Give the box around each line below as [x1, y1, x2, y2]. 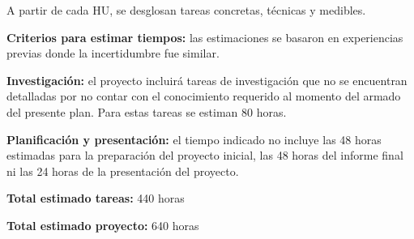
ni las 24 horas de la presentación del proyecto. [6, 162, 239, 179]
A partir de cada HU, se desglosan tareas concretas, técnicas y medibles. [6, 2, 366, 18]
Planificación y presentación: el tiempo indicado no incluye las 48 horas [6, 130, 382, 147]
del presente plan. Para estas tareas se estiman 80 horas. [6, 103, 287, 120]
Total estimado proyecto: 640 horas [6, 216, 199, 233]
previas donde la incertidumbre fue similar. [6, 45, 220, 62]
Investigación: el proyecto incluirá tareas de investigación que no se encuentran [6, 71, 408, 88]
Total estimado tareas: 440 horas [6, 190, 185, 207]
